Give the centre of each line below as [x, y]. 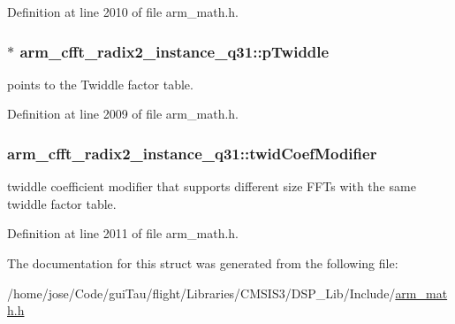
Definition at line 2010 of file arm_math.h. [123, 12]
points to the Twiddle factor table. [100, 84]
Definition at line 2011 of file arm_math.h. [123, 233]
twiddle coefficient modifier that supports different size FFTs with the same [212, 186]
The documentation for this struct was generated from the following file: [203, 263]
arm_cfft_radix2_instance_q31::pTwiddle [174, 51]
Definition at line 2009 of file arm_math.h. [123, 114]
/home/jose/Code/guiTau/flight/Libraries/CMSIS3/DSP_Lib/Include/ [201, 293]
